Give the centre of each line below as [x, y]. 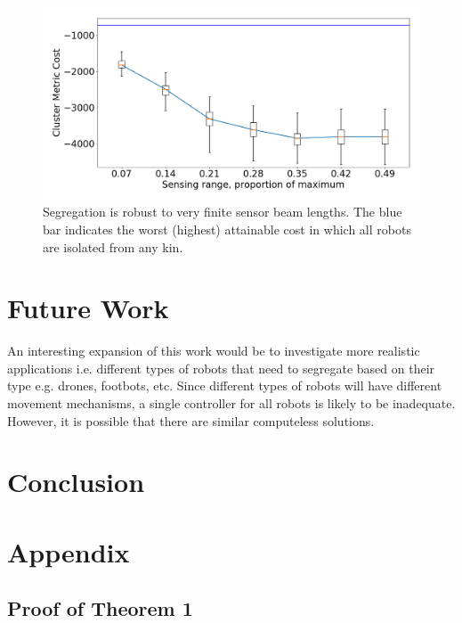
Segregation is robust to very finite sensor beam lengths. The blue [223, 212]
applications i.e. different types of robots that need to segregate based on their [221, 368]
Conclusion [76, 482]
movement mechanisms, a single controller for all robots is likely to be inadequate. [231, 403]
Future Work [88, 308]
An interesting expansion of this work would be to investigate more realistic [214, 351]
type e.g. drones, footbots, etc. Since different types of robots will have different [225, 385]
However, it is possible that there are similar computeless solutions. [191, 420]
